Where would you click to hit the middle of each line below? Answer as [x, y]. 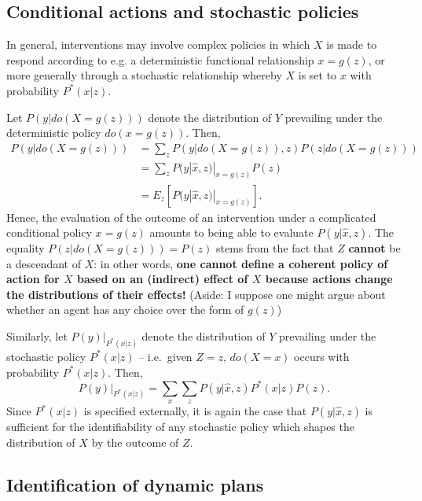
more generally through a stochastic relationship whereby [144, 75]
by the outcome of [135, 442]
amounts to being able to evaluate [231, 232]
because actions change [329, 279]
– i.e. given [165, 356]
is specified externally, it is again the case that [195, 411]
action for [33, 279]
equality [26, 248]
